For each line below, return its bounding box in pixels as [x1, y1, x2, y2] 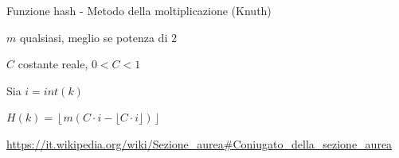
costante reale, [18, 56, 88, 72]
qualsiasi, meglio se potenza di [19, 29, 168, 45]
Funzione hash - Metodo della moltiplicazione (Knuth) [6, 2, 272, 18]
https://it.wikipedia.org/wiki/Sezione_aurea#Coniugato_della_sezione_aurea [6, 135, 393, 152]
